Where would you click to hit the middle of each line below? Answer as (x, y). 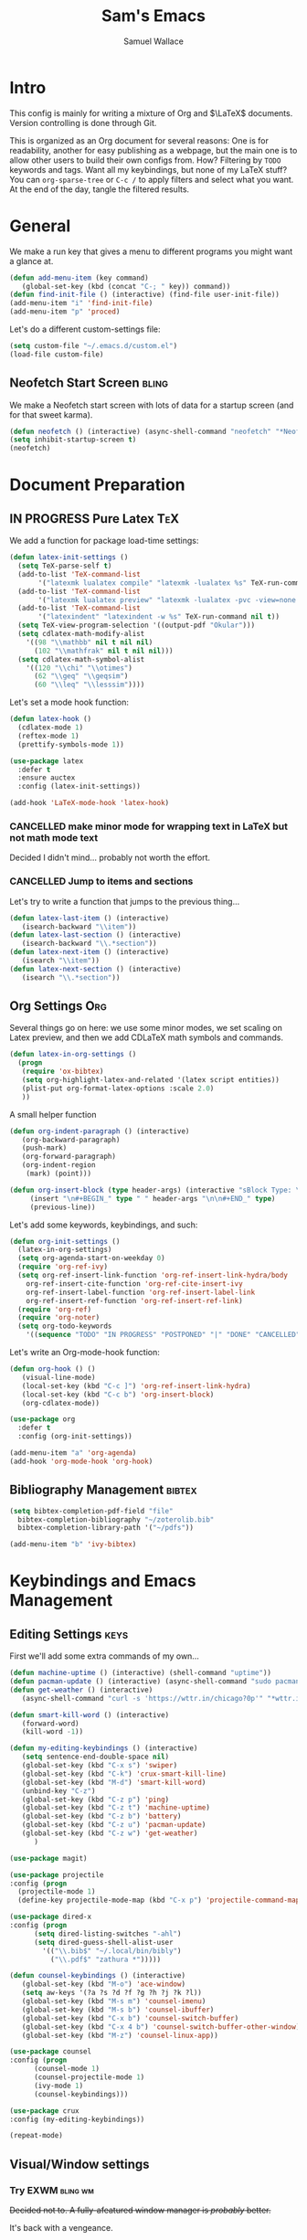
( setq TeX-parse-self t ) (65, 566)
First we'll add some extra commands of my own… (104, 1656)
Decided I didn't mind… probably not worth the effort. (110, 858)
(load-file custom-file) (57, 354)
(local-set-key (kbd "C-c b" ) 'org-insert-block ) (118, 1395)
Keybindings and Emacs (103, 1581)
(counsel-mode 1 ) (67, 2069)
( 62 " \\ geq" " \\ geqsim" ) (81, 676)
